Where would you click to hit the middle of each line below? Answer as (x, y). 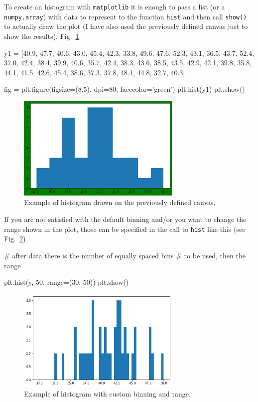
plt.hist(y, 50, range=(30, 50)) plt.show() (66, 282)
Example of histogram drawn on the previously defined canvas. (120, 202)
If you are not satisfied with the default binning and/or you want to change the (125, 219)
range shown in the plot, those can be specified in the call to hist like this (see (125, 229)
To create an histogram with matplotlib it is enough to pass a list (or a (115, 6)
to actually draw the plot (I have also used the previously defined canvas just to (126, 26)
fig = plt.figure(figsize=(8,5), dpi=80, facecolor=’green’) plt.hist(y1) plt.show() (125, 89)
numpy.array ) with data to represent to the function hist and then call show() (126, 16)
